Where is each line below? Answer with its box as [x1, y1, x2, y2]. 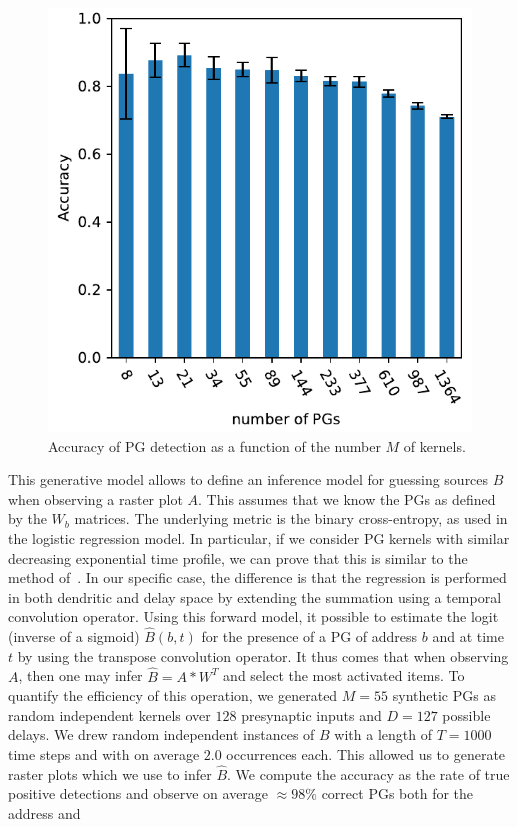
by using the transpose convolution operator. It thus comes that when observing [17, 645, 509, 666]
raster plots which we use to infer [8, 763, 212, 784]
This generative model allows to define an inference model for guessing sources [8, 469, 489, 490]
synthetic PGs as [392, 685, 496, 706]
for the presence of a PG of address [201, 626, 418, 647]
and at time [432, 626, 504, 647]
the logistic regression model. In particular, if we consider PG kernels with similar [8, 527, 510, 548]
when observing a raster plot [8, 488, 183, 509]
